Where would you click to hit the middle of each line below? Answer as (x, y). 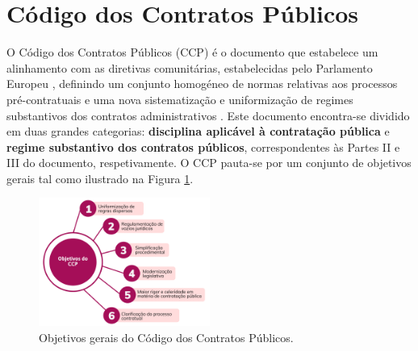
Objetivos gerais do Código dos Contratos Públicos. (166, 338)
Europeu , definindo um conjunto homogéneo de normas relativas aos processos (202, 84)
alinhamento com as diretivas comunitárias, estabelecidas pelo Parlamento (190, 67)
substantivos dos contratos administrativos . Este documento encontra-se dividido (208, 115)
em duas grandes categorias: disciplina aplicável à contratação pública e (198, 131)
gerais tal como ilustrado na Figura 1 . (100, 178)
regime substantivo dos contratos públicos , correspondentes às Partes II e (203, 146)
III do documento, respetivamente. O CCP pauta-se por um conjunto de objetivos (209, 163)
